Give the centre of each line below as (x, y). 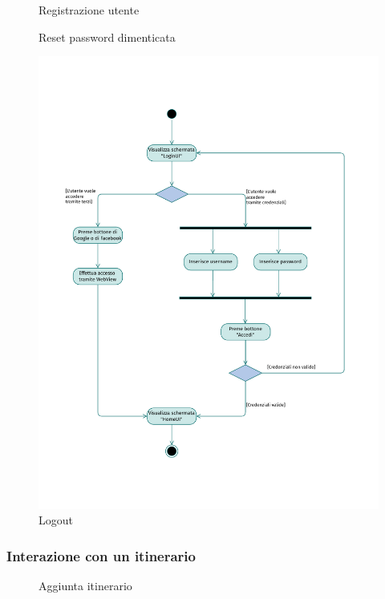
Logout (56, 520)
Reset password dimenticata (107, 36)
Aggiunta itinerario (85, 586)
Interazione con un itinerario (101, 555)
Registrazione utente (89, 10)
